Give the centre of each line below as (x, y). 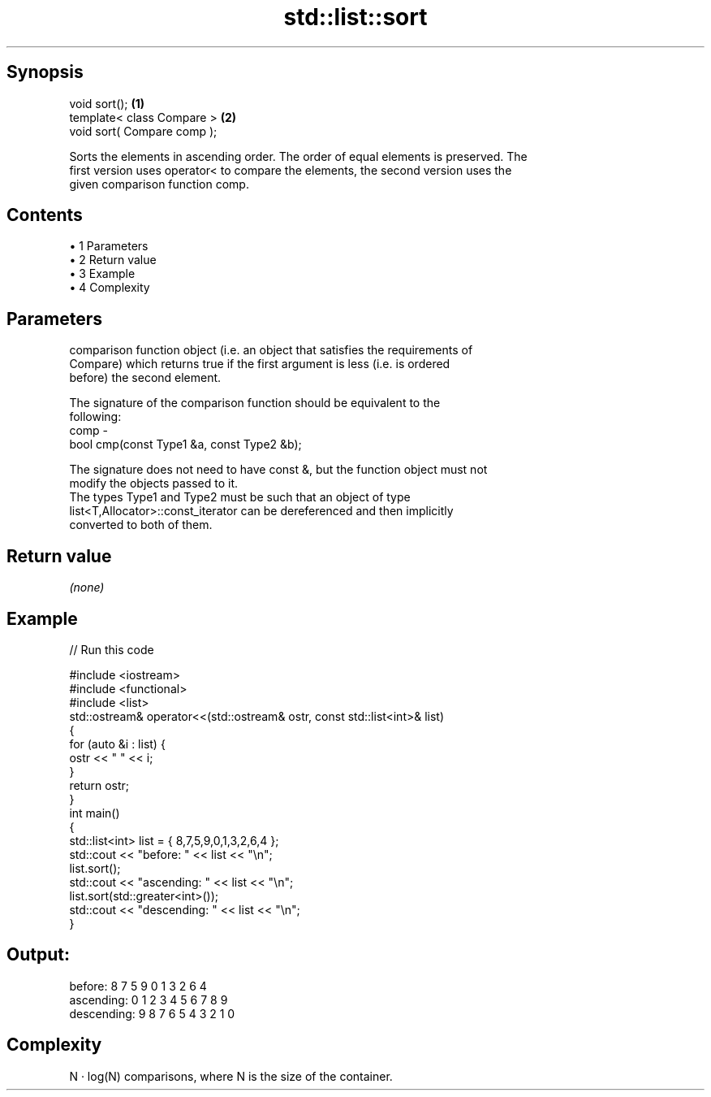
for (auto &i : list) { (117, 744)
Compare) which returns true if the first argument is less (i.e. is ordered (260, 364)
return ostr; (99, 785)
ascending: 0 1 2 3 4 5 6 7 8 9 (149, 999)
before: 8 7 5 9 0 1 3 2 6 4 (138, 986)
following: (95, 417)
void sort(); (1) (107, 103)
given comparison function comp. (159, 184)
